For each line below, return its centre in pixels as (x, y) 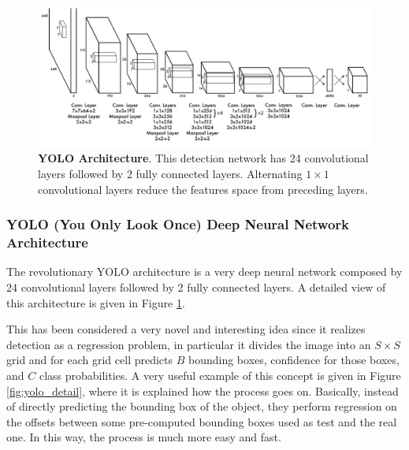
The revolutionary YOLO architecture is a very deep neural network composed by (204, 271)
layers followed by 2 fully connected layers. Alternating (170, 174)
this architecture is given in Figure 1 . (96, 302)
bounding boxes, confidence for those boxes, (294, 360)
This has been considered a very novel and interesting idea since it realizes (186, 329)
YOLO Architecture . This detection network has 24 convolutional (203, 158)
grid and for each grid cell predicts (90, 360)
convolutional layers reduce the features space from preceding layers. (203, 189)
